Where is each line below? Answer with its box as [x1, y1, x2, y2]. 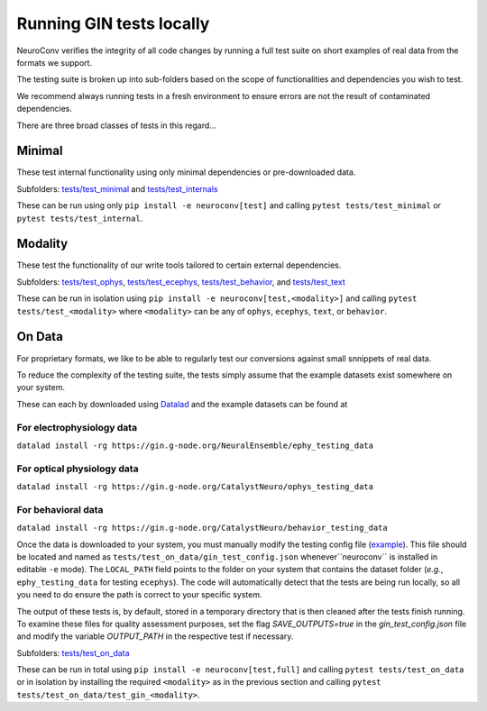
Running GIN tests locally [16, 14, 210, 33]
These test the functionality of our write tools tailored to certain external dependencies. [16, 260, 342, 270]
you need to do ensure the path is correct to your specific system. [16, 589, 262, 600]
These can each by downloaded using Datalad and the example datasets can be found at [16, 398, 348, 409]
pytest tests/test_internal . [16, 213, 143, 223]
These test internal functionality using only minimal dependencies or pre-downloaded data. [16, 167, 356, 178]
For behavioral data [16, 503, 104, 515]
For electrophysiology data [16, 421, 138, 433]
